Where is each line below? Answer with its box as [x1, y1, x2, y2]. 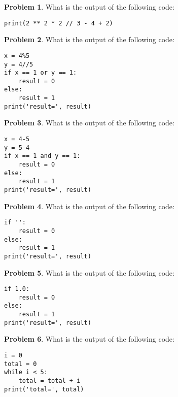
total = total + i [18, 377, 81, 384]
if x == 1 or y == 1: [4, 69, 77, 77]
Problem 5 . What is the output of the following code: [4, 267, 174, 278]
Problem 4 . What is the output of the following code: [4, 201, 174, 211]
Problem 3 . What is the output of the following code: [4, 117, 174, 128]
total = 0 [4, 360, 37, 368]
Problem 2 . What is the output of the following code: [4, 34, 174, 45]
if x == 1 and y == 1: [4, 152, 81, 160]
